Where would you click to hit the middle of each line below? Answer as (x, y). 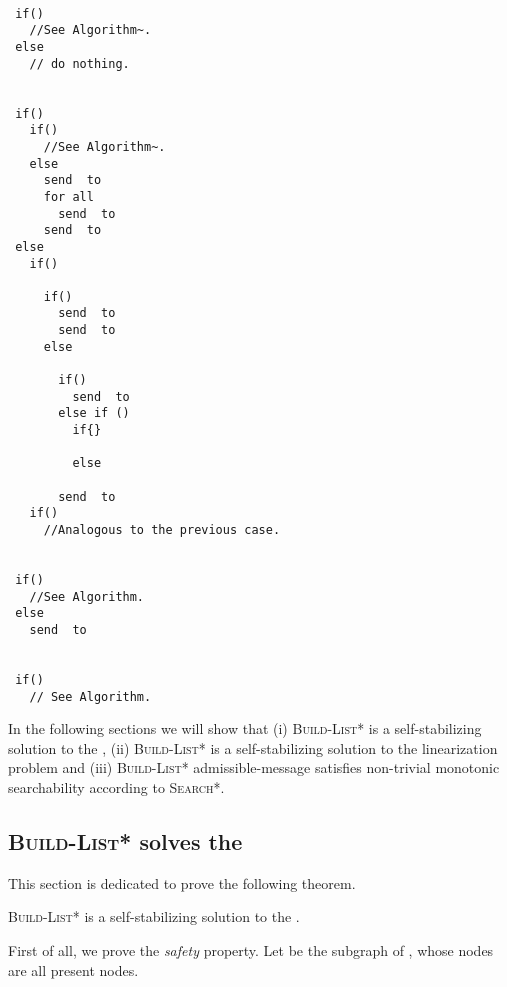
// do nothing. (79, 63)
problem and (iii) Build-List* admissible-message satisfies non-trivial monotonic (254, 767)
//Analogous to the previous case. (162, 530)
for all (68, 196)
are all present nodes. (73, 969)
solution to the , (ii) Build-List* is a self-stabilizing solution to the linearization (253, 747)
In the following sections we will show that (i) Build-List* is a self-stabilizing (245, 728)
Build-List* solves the (125, 840)
